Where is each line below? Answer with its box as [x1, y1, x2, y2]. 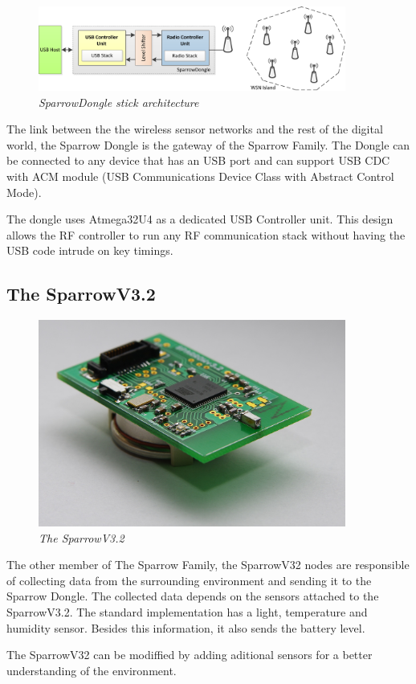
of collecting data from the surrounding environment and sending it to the [6, 571, 372, 588]
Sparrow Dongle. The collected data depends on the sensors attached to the [6, 588, 379, 604]
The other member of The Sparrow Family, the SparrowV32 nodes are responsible [6, 556, 410, 573]
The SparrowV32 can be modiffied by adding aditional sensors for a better [6, 646, 373, 663]
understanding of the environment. [6, 661, 177, 678]
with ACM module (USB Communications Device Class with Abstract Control [6, 168, 394, 185]
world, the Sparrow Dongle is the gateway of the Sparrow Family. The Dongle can [6, 136, 410, 153]
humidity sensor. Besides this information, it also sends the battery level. [6, 619, 365, 636]
